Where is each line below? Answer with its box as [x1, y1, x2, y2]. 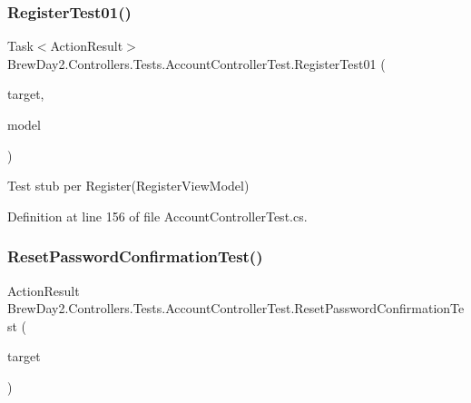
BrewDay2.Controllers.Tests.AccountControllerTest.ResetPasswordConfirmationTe [7, 299, 465, 318]
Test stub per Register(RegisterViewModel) [7, 176, 250, 195]
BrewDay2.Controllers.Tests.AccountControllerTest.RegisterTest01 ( [7, 54, 386, 73]
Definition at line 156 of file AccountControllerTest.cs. [7, 206, 308, 225]
